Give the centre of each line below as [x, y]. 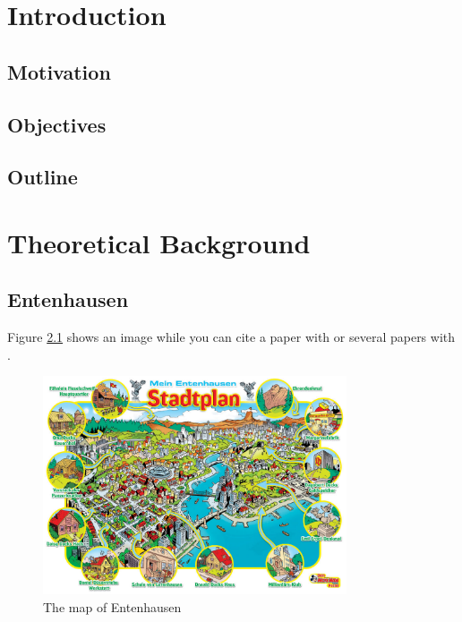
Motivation [59, 71]
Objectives [57, 124]
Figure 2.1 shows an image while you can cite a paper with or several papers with [231, 337]
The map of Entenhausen [112, 606]
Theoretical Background [159, 242]
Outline [43, 177]
